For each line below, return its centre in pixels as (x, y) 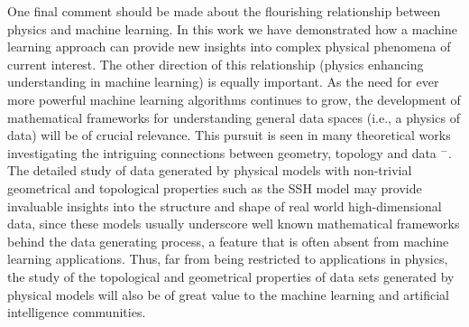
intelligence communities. (77, 312)
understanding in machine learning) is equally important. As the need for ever (223, 82)
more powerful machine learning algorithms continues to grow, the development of (234, 99)
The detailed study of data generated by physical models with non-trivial (210, 170)
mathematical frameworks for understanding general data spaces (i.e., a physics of (234, 117)
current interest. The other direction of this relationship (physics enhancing (216, 64)
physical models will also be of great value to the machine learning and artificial (228, 294)
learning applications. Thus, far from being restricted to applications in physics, (228, 259)
